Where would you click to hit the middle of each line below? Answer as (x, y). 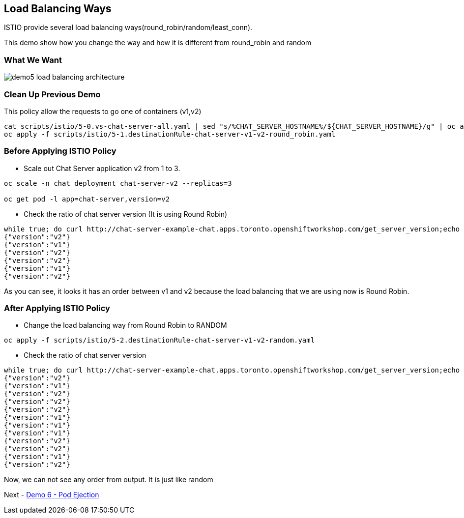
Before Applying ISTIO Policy (60, 151)
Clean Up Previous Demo (52, 94)
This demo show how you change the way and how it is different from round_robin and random (158, 43)
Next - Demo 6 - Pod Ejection (52, 495)
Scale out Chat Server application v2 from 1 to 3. (102, 168)
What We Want (33, 60)
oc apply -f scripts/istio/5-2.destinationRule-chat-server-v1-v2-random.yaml (159, 340)
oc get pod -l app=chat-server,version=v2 (87, 199)
